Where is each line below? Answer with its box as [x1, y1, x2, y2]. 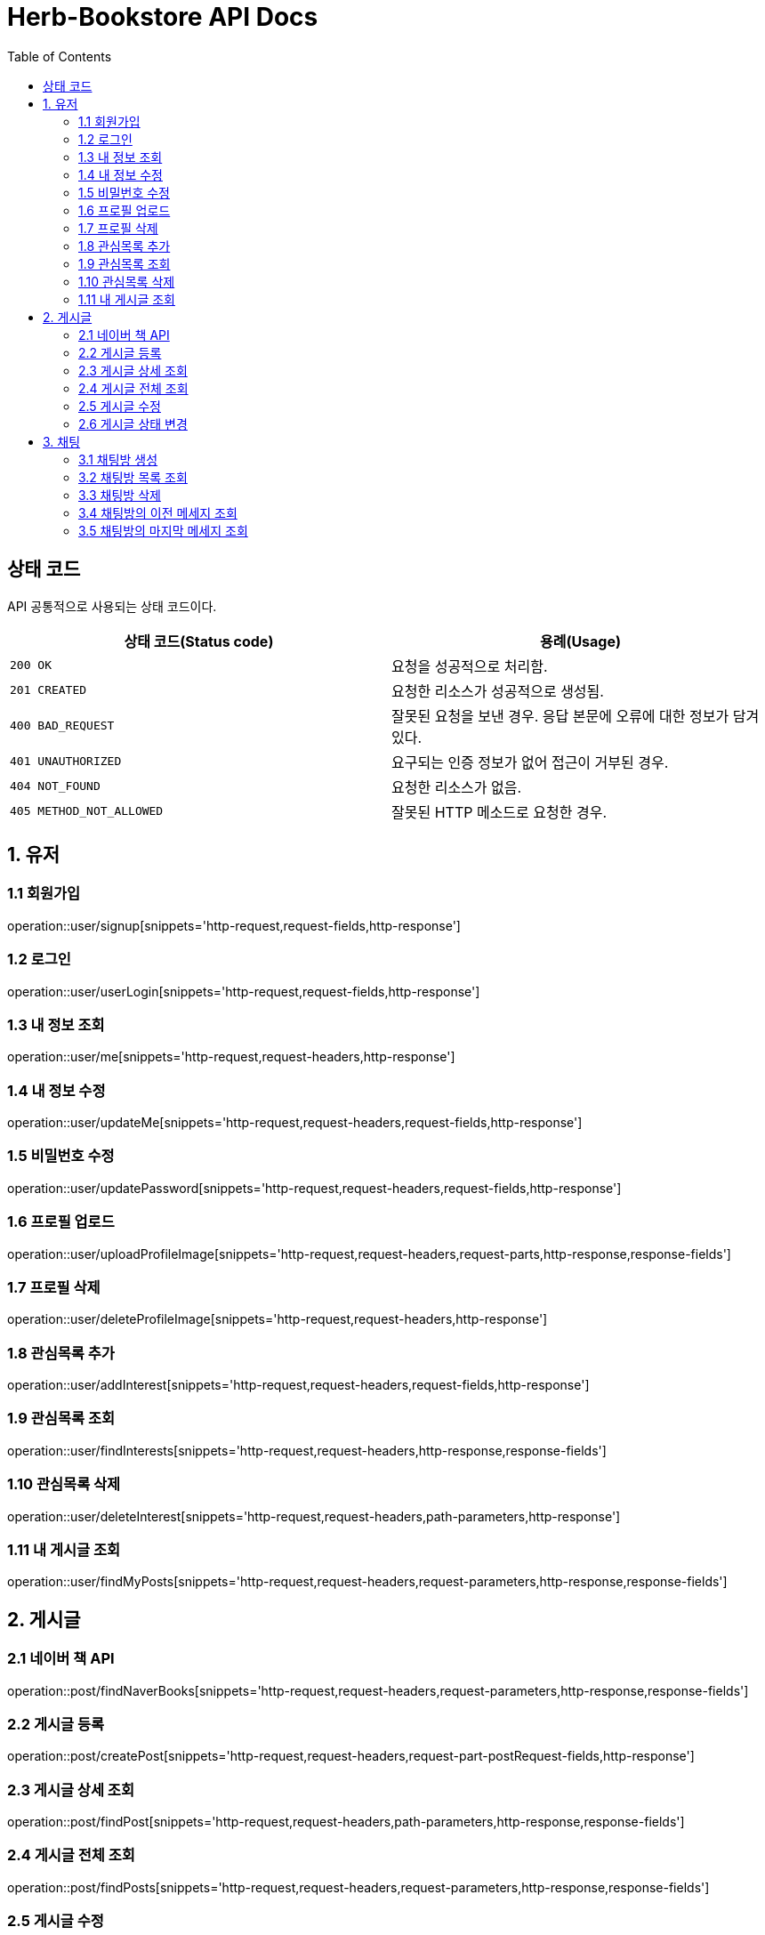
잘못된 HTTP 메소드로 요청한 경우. [391, 802, 608, 821]
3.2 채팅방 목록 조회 [78, 469, 188, 485]
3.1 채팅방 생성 [78, 451, 158, 467]
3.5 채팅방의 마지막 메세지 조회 [78, 522, 248, 538]
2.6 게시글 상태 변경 [78, 415, 188, 431]
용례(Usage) [539, 632, 622, 650]
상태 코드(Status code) [124, 632, 274, 650]
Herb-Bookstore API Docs [7, 2, 318, 32]
